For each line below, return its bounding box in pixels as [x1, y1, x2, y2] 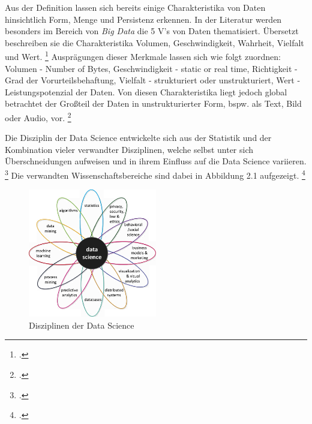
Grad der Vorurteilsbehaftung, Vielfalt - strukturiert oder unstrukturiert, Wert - [5, 74, 301, 86]
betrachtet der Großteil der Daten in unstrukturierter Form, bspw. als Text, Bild [5, 97, 302, 110]
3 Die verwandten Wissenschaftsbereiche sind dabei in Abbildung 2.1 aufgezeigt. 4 [5, 167, 305, 181]
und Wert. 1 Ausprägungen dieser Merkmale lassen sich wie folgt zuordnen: [5, 49, 281, 63]
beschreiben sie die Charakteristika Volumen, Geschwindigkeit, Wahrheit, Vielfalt [5, 36, 304, 49]
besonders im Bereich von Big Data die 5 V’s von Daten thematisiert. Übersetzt [5, 25, 299, 37]
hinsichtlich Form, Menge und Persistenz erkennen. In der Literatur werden [5, 13, 282, 25]
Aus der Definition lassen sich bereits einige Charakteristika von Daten [5, 1, 266, 13]
